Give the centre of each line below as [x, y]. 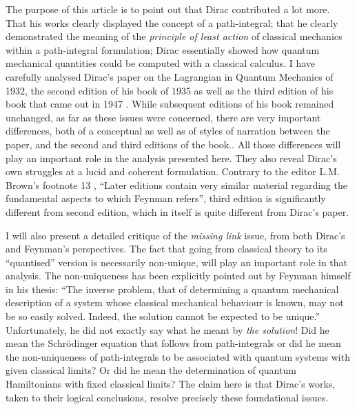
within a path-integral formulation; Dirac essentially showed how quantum [163, 49]
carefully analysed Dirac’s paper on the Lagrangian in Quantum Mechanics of [170, 76]
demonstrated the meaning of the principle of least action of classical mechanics [174, 36]
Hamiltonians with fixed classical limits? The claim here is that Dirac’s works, [171, 384]
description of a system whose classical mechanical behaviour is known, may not [175, 302]
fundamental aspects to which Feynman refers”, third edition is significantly [166, 198]
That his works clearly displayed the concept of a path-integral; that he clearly [172, 22]
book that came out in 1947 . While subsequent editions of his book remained [170, 104]
